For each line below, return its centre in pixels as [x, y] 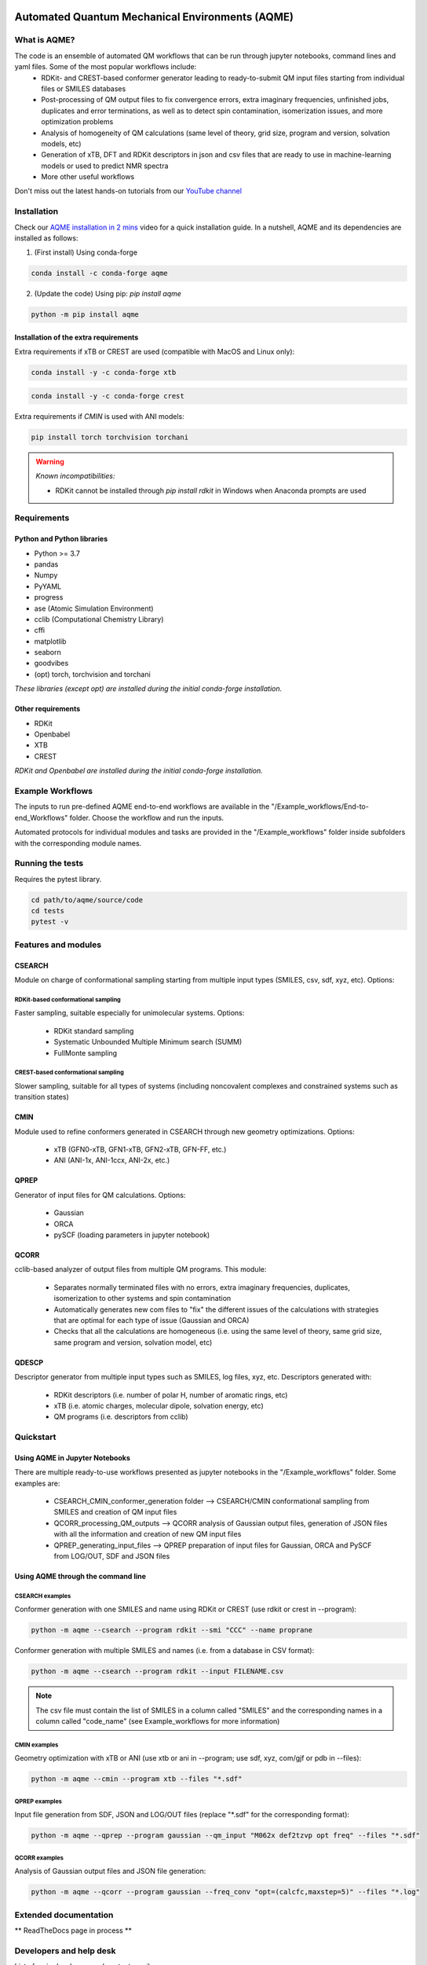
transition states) [42, 1097]
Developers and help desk [65, 1951]
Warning [50, 461]
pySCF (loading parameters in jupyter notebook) [132, 1235]
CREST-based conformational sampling [69, 1073]
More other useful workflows [88, 177]
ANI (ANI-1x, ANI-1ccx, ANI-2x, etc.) [112, 1160]
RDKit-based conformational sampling [68, 999]
